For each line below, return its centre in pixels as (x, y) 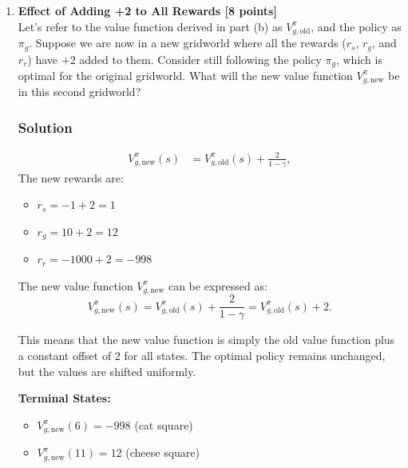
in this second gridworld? (79, 92)
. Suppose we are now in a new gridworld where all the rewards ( (188, 43)
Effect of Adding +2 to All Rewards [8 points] (147, 10)
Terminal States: (64, 398)
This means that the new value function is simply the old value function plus (206, 340)
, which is (359, 59)
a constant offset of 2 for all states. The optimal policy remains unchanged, (202, 355)
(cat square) (164, 424)
